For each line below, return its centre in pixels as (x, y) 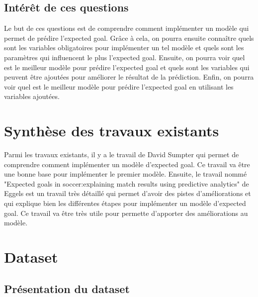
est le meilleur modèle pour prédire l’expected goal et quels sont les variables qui (127, 67)
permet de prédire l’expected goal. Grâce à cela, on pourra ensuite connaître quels (129, 38)
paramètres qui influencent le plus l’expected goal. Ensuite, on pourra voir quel (125, 57)
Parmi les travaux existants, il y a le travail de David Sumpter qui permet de (122, 154)
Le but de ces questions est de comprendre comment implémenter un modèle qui (127, 28)
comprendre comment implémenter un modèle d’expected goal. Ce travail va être (127, 164)
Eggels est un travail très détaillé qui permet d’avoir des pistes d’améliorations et (128, 193)
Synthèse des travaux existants (112, 131)
